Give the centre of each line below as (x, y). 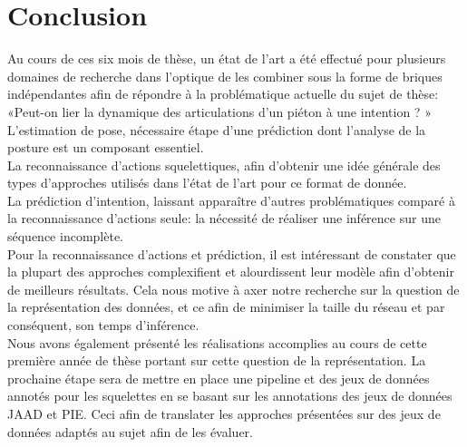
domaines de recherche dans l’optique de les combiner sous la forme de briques (225, 76)
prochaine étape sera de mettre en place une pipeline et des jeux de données (219, 378)
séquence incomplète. (66, 236)
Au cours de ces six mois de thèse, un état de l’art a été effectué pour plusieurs (227, 58)
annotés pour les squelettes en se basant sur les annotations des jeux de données (230, 396)
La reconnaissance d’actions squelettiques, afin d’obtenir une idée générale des (224, 165)
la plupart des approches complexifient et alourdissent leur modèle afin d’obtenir (231, 272)
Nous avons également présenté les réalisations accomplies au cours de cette (217, 342)
